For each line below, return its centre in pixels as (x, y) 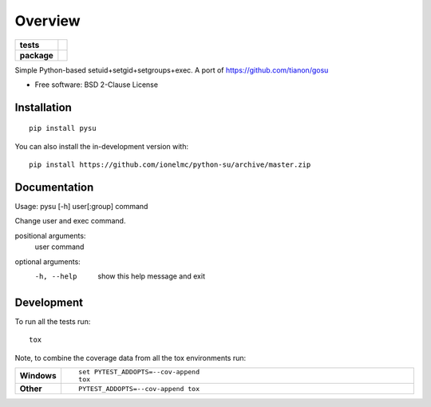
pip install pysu (63, 128)
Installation (43, 107)
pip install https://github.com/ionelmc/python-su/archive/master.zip (170, 165)
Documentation (54, 187)
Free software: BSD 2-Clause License (97, 85)
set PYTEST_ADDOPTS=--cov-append (139, 372)
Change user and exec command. (70, 221)
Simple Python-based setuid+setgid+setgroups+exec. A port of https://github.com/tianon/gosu (172, 70)
